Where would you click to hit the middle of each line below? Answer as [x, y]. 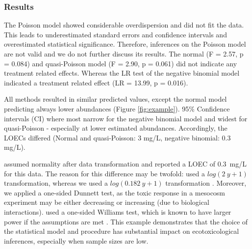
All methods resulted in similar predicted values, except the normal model [115, 99]
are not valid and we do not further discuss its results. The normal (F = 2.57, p [124, 54]
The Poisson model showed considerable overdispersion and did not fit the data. [124, 25]
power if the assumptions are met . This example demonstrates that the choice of [126, 221]
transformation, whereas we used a [56, 183]
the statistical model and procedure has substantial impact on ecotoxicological [122, 231]
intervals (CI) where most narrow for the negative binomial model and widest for [126, 118]
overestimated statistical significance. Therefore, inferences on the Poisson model [125, 44]
